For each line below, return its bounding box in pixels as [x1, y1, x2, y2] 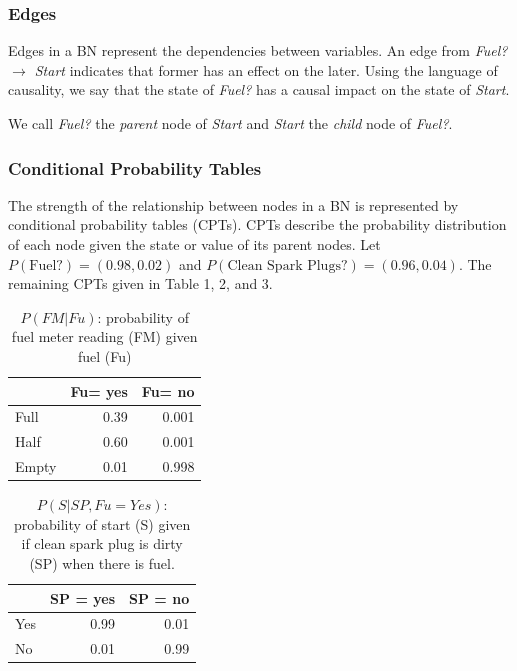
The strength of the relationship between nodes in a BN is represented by [8, 194, 459, 215]
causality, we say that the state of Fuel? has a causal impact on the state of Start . [8, 79, 510, 100]
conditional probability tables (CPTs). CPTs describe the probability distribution [8, 214, 507, 235]
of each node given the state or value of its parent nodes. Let [8, 234, 381, 254]
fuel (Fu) [77, 345, 132, 366]
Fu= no [141, 380, 195, 401]
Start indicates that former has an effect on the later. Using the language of [34, 59, 498, 80]
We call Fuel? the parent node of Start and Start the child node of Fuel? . [8, 113, 453, 133]
